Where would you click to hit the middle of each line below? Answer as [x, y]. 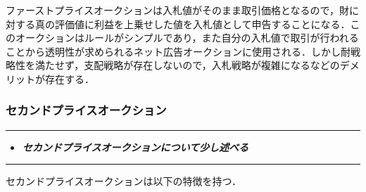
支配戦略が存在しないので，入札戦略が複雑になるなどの [212, 65]
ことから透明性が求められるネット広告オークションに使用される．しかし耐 [178, 51]
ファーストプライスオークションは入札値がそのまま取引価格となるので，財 [177, 10]
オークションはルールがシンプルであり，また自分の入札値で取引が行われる [187, 38]
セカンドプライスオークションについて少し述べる [135, 147]
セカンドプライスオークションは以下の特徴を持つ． [124, 181]
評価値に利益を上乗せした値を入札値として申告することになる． [202, 24]
